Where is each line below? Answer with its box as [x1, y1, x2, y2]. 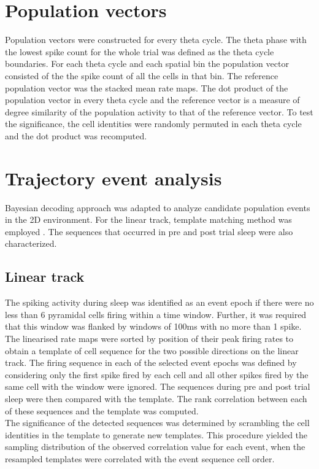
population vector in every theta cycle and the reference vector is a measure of [5, 93, 300, 106]
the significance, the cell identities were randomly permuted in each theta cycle [5, 117, 302, 130]
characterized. [5, 237, 57, 250]
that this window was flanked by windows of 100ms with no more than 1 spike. [5, 320, 302, 333]
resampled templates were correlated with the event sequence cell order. [5, 452, 275, 465]
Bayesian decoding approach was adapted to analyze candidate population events [5, 201, 310, 214]
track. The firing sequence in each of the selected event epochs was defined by [5, 356, 297, 369]
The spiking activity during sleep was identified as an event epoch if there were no [5, 296, 314, 309]
